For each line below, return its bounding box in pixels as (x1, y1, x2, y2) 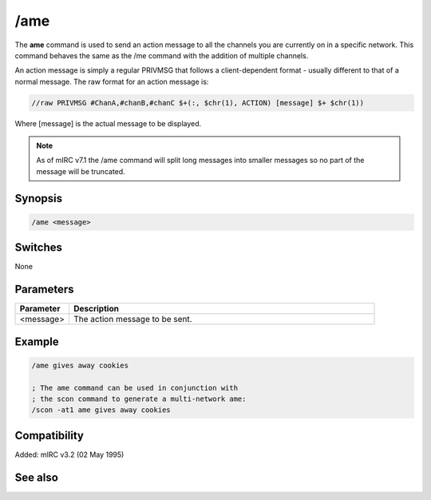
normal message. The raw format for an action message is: (14, 77, 209, 86)
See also (14, 470, 59, 484)
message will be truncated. (36, 166, 125, 176)
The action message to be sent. (73, 314, 192, 325)
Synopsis (14, 192, 63, 205)
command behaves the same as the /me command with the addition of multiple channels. (14, 50, 309, 60)
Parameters (14, 283, 74, 296)
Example (14, 335, 59, 348)
